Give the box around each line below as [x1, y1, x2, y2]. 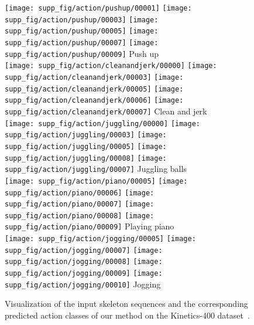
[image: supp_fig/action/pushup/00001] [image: [5, 4, 192, 12]
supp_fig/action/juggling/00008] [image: [5, 154, 167, 162]
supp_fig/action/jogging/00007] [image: [5, 246, 163, 255]
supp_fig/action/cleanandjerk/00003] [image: [5, 73, 184, 82]
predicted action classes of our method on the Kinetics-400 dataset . [5, 309, 250, 321]
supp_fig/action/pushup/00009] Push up [5, 47, 159, 59]
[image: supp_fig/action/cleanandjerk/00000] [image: [5, 62, 217, 70]
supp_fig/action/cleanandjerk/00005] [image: [5, 84, 184, 93]
